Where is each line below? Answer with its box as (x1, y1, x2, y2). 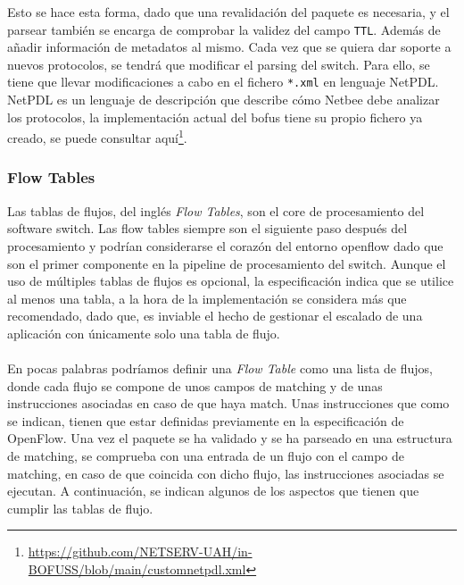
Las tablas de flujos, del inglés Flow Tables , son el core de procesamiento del (7, 201, 425, 220)
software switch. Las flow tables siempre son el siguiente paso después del (7, 219, 408, 238)
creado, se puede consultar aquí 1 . (7, 126, 187, 146)
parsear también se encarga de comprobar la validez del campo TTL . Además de (7, 20, 441, 38)
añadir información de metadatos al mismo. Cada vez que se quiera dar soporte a (7, 38, 452, 56)
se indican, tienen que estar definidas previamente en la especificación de (7, 411, 404, 430)
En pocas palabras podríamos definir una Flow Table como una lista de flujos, (7, 359, 434, 378)
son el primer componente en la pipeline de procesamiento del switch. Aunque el (7, 254, 446, 272)
